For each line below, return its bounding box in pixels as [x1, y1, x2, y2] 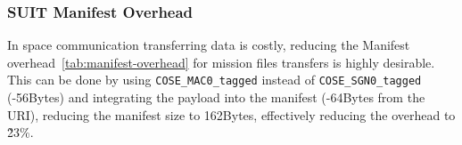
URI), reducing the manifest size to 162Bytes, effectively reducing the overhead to [7, 105, 456, 124]
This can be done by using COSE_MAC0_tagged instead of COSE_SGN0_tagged [7, 70, 422, 89]
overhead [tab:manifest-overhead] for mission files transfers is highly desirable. [7, 52, 435, 71]
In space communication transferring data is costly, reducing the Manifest [7, 36, 410, 54]
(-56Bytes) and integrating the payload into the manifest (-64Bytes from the [7, 88, 425, 107]
